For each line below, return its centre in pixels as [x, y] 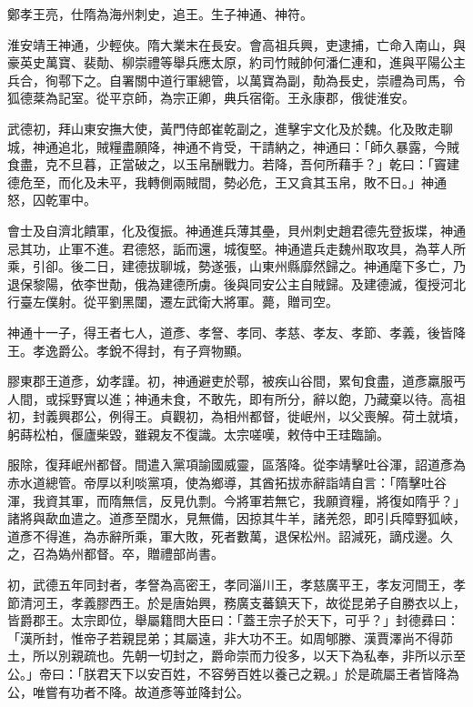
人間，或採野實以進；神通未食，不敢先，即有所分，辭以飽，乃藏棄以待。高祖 [236, 398]
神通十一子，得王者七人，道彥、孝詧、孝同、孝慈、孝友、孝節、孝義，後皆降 [236, 332]
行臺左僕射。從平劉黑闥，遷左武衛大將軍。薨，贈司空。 [173, 302]
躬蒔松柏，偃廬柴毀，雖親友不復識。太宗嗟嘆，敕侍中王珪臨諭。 [198, 434]
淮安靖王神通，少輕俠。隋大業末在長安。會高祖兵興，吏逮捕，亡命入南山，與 [236, 44]
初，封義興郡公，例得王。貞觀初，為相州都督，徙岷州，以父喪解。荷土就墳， [236, 416]
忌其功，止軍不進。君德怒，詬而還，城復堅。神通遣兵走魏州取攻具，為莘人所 [236, 248]
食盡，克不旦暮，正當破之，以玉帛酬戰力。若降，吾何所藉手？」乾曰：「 [221, 164]
